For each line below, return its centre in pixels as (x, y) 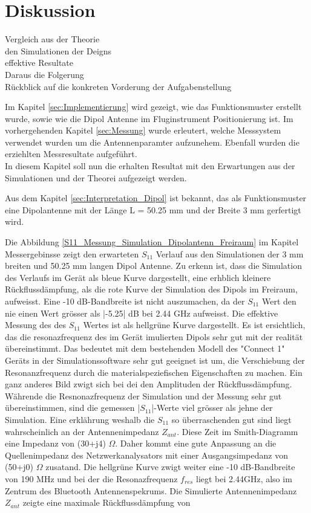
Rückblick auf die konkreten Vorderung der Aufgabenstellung (118, 86)
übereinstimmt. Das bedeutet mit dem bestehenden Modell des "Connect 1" (145, 348)
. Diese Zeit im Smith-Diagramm (237, 431)
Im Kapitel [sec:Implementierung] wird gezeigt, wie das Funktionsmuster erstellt (153, 107)
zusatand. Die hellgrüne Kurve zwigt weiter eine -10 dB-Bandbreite (170, 467)
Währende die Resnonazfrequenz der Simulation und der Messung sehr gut (143, 395)
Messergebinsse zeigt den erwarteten (72, 253)
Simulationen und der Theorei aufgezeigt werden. (96, 177)
